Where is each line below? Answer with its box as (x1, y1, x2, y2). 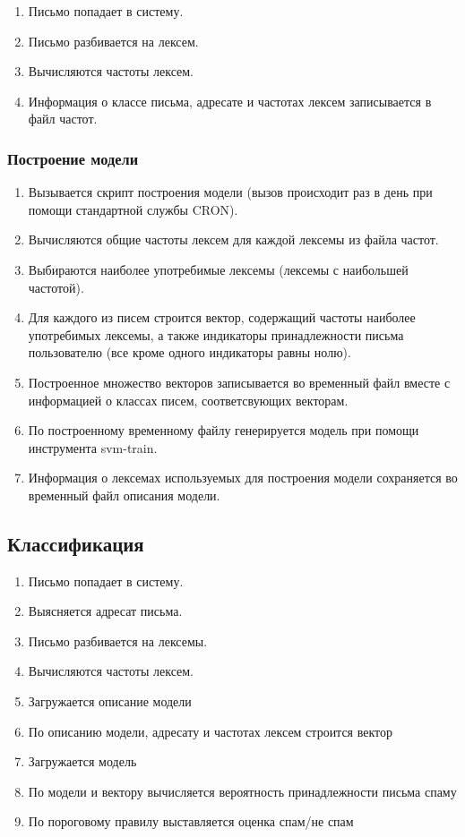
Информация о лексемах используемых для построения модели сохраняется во (28, 468, 458, 487)
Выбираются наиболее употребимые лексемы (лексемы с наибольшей (28, 260, 409, 278)
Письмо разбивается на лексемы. (28, 631, 208, 650)
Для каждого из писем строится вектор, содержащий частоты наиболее (28, 308, 416, 327)
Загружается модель (28, 752, 137, 771)
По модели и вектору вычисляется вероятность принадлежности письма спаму (28, 781, 457, 800)
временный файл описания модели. (28, 485, 220, 504)
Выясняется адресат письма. (28, 602, 183, 620)
